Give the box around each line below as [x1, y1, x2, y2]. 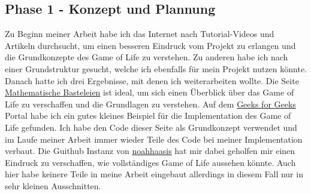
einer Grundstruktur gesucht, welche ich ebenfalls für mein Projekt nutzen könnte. [5, 62, 307, 75]
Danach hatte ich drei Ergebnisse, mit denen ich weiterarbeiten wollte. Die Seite [5, 74, 299, 87]
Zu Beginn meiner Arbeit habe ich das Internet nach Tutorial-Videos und [5, 27, 274, 40]
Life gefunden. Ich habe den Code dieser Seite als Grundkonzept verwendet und [5, 121, 297, 133]
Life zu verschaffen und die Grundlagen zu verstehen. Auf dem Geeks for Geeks [5, 97, 296, 110]
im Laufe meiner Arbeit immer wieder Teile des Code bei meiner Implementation [5, 133, 303, 145]
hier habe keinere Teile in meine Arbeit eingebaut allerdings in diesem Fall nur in [5, 168, 303, 180]
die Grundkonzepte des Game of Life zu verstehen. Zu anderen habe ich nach [5, 51, 288, 63]
